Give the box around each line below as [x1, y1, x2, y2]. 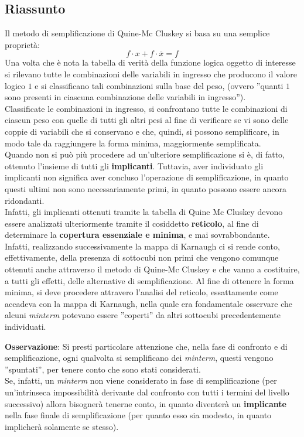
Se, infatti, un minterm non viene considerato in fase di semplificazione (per [5, 374, 277, 387]
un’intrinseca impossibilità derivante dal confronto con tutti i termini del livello [5, 386, 289, 398]
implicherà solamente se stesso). [5, 420, 119, 432]
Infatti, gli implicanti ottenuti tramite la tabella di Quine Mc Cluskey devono [5, 206, 283, 218]
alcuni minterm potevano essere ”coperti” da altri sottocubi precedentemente [5, 309, 281, 321]
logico [5, 79, 25, 91]
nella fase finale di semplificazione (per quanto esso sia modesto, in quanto [5, 409, 272, 421]
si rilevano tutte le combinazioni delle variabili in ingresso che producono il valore [5, 67, 297, 80]
